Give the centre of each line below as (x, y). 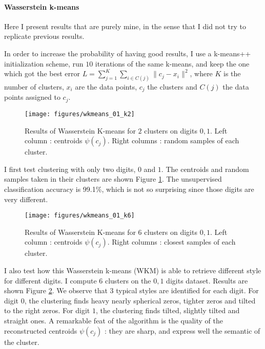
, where (201, 73)
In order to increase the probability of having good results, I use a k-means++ (128, 53)
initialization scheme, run (44, 63)
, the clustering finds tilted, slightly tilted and (168, 310)
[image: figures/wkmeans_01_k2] (80, 114)
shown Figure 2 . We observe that (56, 290)
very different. (26, 199)
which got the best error (42, 73)
